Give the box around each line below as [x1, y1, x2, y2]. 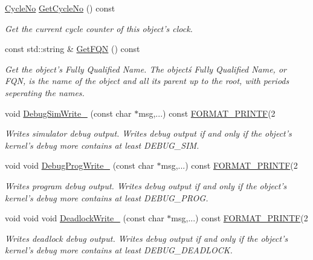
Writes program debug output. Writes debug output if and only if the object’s [5, 179, 287, 192]
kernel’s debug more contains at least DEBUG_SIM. [5, 138, 199, 151]
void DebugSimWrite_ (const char [5, 106, 132, 119]
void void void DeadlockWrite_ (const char [5, 212, 164, 224]
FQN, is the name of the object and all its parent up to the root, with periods [5, 74, 289, 87]
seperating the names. [5, 86, 85, 99]
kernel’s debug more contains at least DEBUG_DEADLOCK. [5, 244, 233, 256]
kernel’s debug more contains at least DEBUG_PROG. [5, 191, 208, 204]
